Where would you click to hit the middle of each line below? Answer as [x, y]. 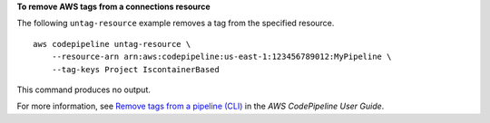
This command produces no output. [84, 90]
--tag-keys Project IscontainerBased [135, 69]
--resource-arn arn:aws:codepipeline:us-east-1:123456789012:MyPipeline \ [221, 57]
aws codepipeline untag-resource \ [112, 44]
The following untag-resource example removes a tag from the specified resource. [176, 24]
